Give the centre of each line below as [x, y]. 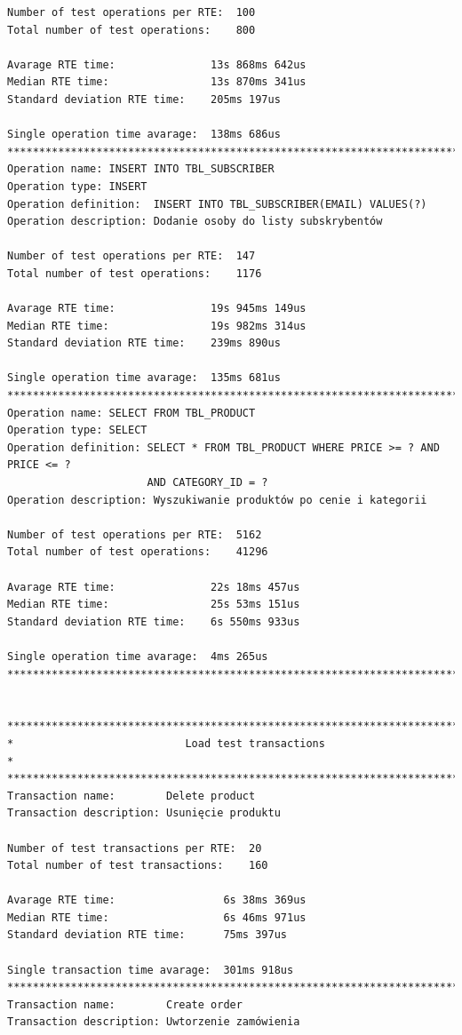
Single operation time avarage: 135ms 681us [144, 378]
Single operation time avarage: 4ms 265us [138, 656]
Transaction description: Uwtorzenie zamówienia [154, 1022]
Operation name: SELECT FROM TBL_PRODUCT [131, 413]
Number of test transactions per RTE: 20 [135, 848]
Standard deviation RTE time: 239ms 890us [144, 343]
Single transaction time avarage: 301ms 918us [151, 970]
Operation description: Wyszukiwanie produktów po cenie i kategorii [217, 500]
